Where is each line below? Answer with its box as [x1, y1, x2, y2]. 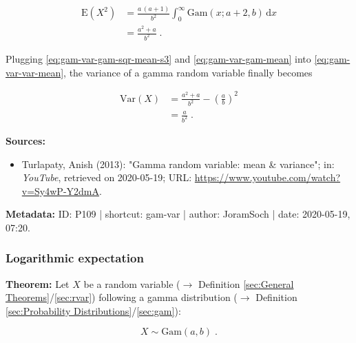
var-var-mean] [6, 65, 64, 79]
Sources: [6, 133, 45, 147]
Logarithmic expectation [6, 249, 144, 267]
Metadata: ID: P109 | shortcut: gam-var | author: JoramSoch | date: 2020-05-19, [6, 207, 350, 221]
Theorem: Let [6, 276, 70, 291]
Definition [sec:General [198, 276, 294, 291]
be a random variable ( [83, 276, 180, 291]
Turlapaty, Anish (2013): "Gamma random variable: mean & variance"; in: [21, 156, 335, 171]
